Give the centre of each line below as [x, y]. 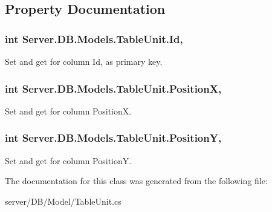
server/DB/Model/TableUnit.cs [63, 201]
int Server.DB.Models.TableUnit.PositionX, [113, 88]
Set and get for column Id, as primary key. [84, 61]
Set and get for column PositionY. [68, 160]
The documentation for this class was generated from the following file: [136, 181]
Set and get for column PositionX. [68, 111]
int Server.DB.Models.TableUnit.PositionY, [113, 138]
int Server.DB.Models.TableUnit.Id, [94, 38]
